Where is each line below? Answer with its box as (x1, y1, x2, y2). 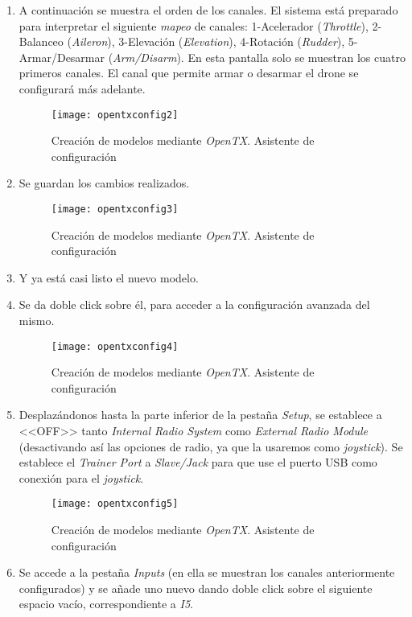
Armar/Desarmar (19, 48, 105, 65)
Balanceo (19, 33, 64, 50)
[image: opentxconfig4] (51, 340, 179, 352)
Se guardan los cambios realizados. (19, 175, 190, 191)
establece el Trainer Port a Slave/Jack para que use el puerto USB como (19, 454, 377, 471)
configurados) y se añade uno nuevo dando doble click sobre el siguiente (19, 579, 373, 596)
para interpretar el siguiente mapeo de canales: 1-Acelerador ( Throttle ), (19, 17, 369, 34)
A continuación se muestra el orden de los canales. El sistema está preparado (19, 2, 398, 18)
